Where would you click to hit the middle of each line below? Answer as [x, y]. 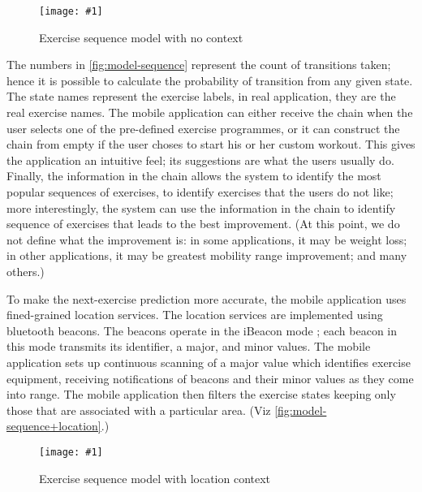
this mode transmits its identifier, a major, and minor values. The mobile [189, 346]
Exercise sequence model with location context [155, 478]
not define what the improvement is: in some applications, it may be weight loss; [207, 239]
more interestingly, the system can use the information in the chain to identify [201, 207]
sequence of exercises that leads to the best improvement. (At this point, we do [203, 224]
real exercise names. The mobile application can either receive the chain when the [210, 112]
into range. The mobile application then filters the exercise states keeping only [201, 394]
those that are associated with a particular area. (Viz [139, 410]
